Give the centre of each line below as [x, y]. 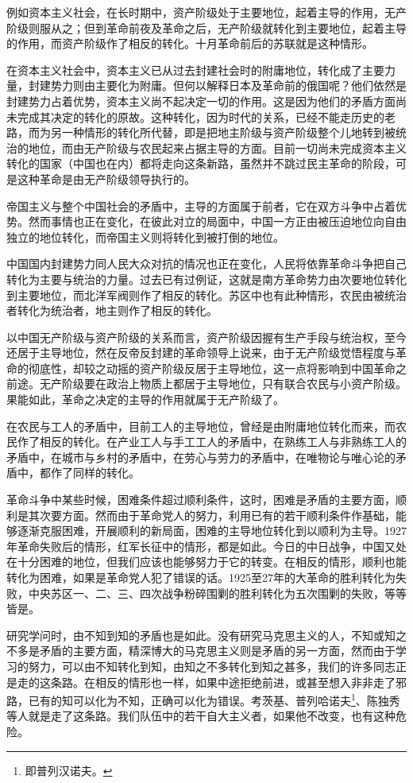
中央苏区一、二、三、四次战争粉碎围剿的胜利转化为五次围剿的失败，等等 [217, 593]
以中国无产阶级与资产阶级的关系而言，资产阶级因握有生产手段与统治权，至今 [206, 337]
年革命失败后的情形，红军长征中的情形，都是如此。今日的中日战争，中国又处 [206, 546]
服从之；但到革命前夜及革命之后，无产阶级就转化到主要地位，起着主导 [223, 27]
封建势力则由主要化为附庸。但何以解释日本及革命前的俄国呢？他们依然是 [217, 85]
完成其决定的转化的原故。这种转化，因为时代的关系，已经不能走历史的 [201, 116]
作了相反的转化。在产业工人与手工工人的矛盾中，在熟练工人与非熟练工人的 [212, 442]
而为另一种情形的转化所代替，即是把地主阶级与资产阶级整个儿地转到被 [212, 132]
